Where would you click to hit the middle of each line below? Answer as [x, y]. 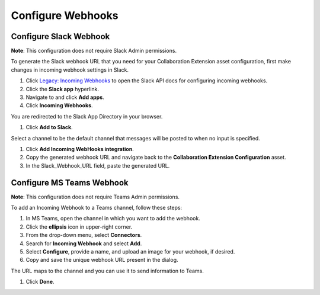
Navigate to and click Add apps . [65, 97]
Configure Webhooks [65, 15]
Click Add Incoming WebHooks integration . [80, 149]
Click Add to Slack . [49, 127]
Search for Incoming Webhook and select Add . [84, 243]
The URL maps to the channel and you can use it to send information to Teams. [108, 271]
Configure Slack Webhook [60, 36]
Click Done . [40, 282]
